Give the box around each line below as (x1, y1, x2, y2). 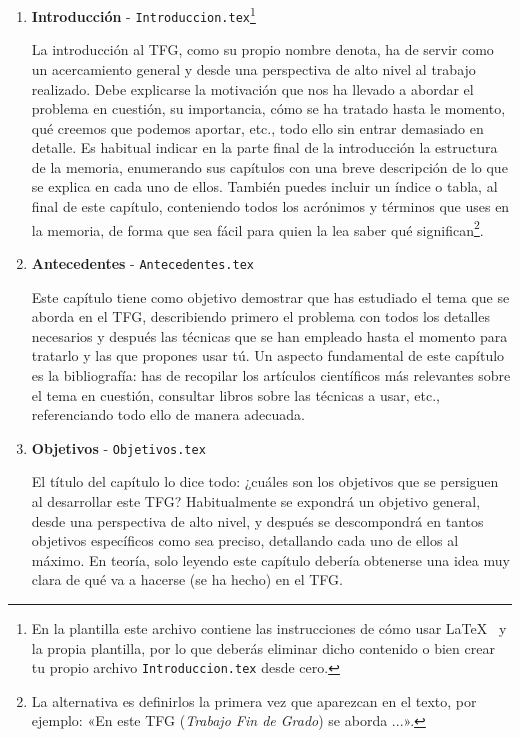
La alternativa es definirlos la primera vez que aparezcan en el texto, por (31, 690, 477, 711)
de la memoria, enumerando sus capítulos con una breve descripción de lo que (31, 156, 508, 177)
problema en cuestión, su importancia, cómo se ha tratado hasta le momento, (31, 98, 506, 119)
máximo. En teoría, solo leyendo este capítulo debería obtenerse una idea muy (31, 549, 510, 570)
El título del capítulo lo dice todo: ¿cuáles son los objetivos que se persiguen (31, 471, 499, 492)
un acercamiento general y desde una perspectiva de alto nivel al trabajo (31, 58, 476, 79)
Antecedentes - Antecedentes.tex (31, 252, 254, 273)
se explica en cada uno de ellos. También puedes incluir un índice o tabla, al (31, 176, 498, 197)
